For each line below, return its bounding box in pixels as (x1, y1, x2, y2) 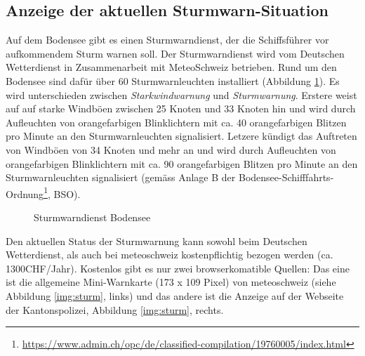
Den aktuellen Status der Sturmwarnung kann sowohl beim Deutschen (6, 233, 307, 248)
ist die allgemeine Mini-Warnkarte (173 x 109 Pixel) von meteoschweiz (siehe (6, 275, 336, 289)
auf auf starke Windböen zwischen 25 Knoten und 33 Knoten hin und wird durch (6, 101, 356, 116)
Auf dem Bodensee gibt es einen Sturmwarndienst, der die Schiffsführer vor (6, 32, 329, 47)
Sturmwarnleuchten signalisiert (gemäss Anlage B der (6, 170, 236, 185)
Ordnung (6, 186, 44, 201)
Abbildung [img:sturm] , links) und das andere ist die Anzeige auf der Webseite (6, 288, 344, 303)
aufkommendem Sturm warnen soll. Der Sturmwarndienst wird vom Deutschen (6, 46, 345, 60)
